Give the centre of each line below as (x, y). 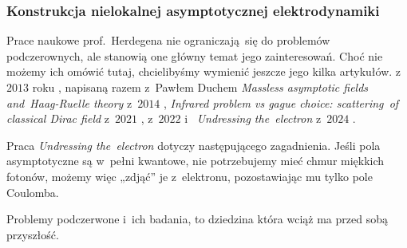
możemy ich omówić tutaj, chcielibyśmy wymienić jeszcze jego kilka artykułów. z (204, 71)
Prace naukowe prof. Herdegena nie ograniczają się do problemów (168, 40)
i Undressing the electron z (253, 118)
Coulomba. (33, 192)
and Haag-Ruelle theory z (69, 102)
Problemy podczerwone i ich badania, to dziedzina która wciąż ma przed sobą (197, 219)
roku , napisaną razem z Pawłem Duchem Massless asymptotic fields (200, 87)
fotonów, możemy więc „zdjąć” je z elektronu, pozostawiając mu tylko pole (190, 176)
